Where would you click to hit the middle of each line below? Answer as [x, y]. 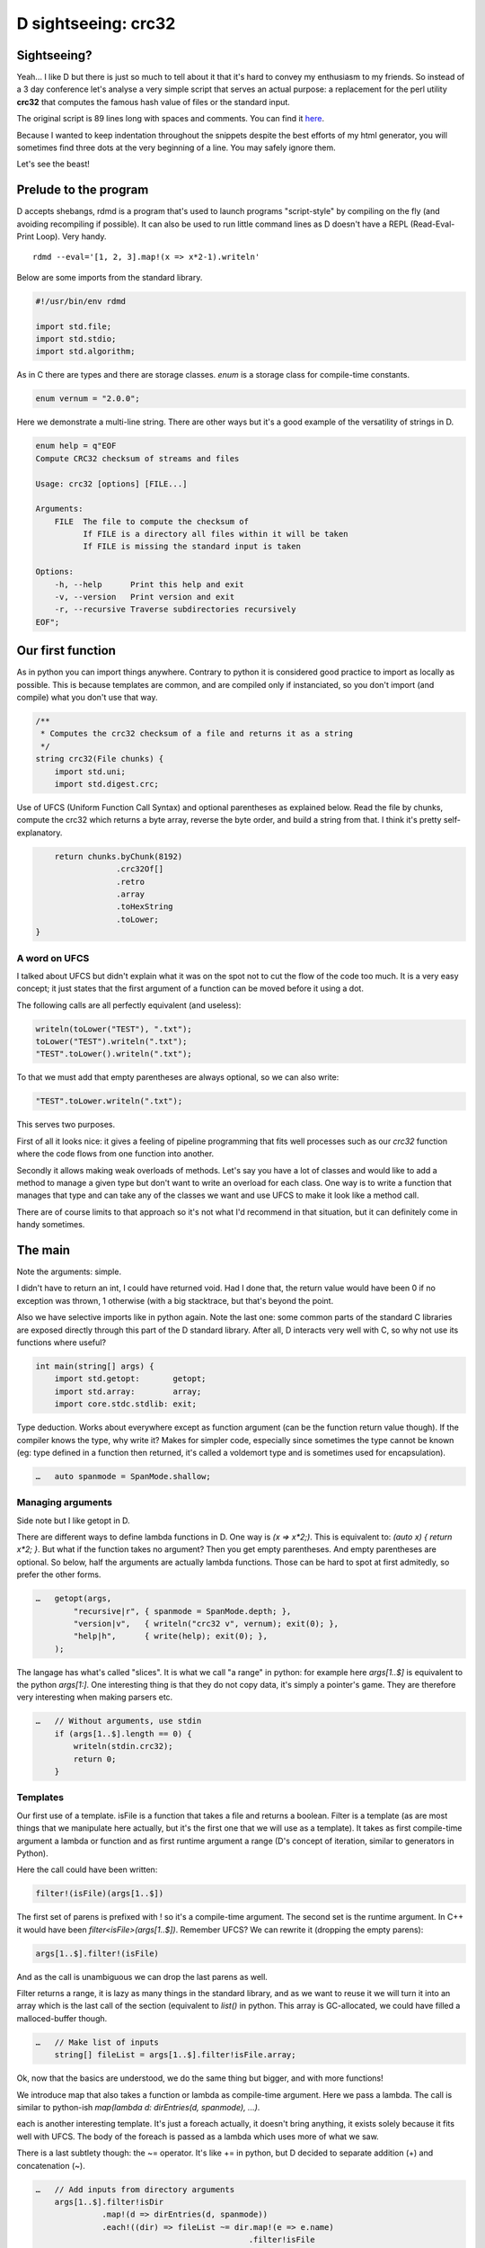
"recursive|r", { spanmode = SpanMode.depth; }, [182, 1611]
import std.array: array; [128, 1391]
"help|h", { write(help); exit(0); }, [171, 1636]
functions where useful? [62, 1342]
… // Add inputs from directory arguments [135, 2189]
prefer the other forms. [59, 1574]
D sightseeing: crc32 [96, 23]
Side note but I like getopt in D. [73, 1521]
